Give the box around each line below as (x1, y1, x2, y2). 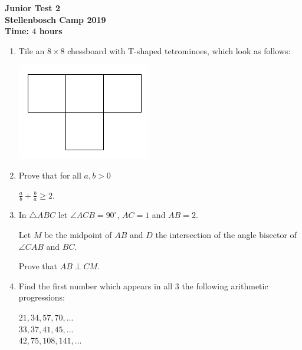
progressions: (18, 291, 65, 303)
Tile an (18, 44, 45, 57)
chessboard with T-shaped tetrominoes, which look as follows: (67, 44, 291, 57)
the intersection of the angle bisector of (155, 228, 297, 240)
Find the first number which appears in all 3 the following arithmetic (18, 279, 268, 292)
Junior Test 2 (5, 2, 60, 14)
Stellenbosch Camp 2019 (5, 13, 106, 25)
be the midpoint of (44, 228, 112, 240)
